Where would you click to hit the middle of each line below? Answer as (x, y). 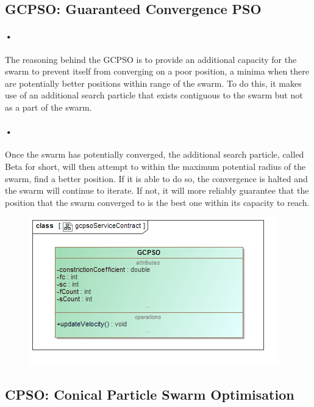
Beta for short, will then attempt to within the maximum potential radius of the (155, 166)
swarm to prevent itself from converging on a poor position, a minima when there (157, 71)
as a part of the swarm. (48, 107)
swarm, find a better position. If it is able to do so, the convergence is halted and (156, 178)
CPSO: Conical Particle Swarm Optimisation (150, 394)
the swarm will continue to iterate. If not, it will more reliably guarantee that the (157, 190)
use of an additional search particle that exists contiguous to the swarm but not (154, 95)
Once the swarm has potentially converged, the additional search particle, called (155, 154)
